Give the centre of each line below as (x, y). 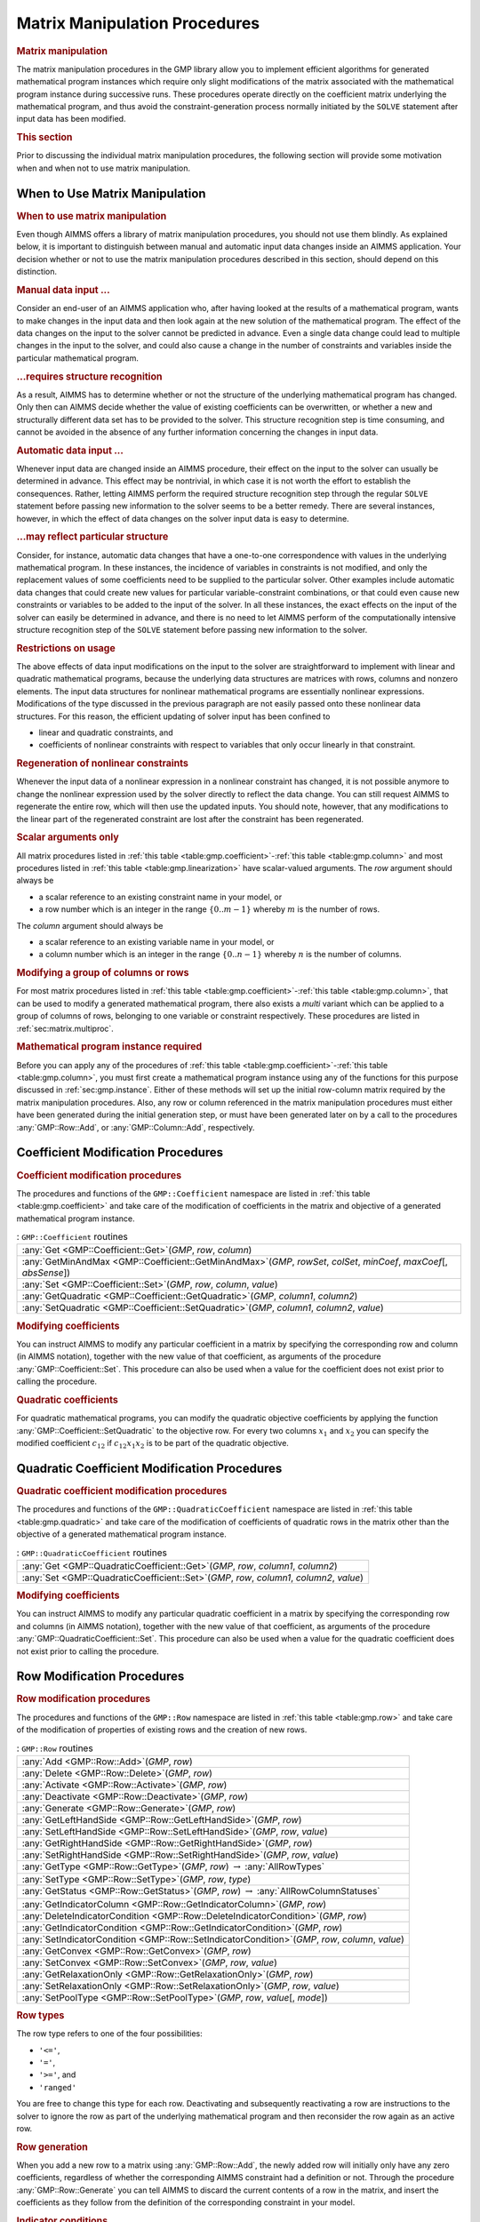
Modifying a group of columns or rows (103, 973)
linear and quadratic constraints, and (106, 732)
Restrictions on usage (66, 648)
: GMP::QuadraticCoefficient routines (92, 1553)
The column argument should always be (90, 925)
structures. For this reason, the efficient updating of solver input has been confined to (173, 716)
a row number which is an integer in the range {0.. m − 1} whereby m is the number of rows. (209, 909)
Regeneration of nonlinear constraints (102, 763)
